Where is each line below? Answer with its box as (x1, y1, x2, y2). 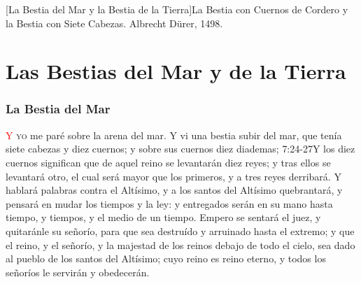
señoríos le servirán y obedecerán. (6, 264, 150, 279)
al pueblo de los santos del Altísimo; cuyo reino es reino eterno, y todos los (6, 251, 326, 266)
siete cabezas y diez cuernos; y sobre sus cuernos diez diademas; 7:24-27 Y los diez (6, 141, 355, 156)
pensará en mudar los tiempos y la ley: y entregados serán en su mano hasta (6, 196, 333, 211)
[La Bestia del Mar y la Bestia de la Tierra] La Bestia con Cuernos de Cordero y (6, 2, 348, 16)
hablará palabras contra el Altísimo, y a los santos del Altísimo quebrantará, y (6, 183, 343, 197)
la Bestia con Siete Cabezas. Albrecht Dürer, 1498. (6, 15, 223, 30)
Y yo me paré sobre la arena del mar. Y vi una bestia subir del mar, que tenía (6, 127, 342, 142)
